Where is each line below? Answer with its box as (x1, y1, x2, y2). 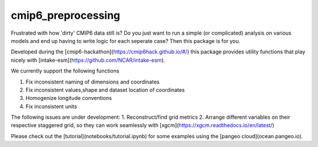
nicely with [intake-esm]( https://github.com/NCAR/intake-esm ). (11, 56, 165, 64)
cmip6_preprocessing (11, 9, 121, 22)
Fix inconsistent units (25, 103, 77, 110)
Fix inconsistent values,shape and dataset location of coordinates (25, 86, 185, 93)
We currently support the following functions (11, 68, 120, 75)
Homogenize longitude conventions (25, 95, 112, 102)
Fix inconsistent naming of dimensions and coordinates (25, 78, 160, 85)
